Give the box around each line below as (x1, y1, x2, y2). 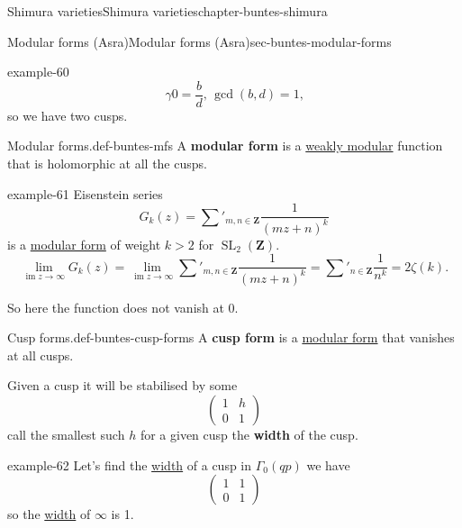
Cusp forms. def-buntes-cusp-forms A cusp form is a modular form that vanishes (7, 328, 455, 347)
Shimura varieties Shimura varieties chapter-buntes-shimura (7, 2, 328, 20)
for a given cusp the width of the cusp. (140, 425, 358, 443)
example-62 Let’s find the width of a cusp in (7, 455, 252, 474)
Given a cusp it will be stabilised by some (7, 376, 238, 395)
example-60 (7, 62, 69, 81)
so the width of (7, 505, 91, 523)
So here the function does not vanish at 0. (7, 297, 239, 316)
